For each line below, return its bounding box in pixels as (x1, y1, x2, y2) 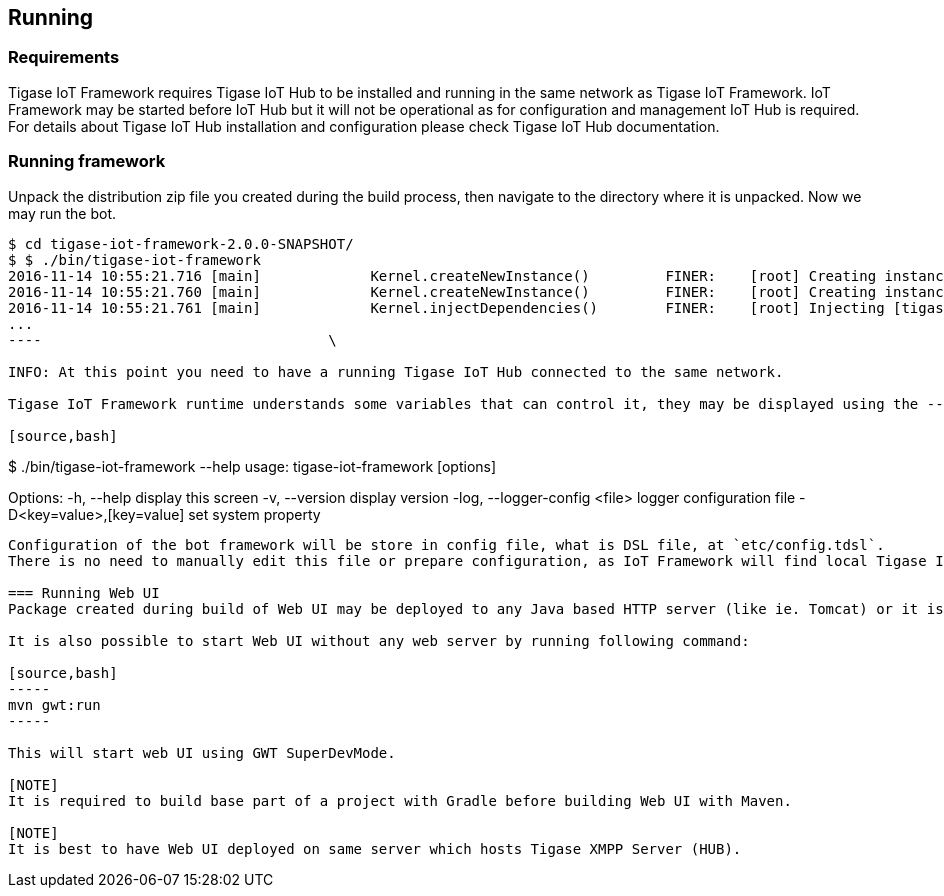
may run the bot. (8, 204, 117, 222)
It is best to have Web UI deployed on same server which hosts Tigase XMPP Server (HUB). (8, 840, 742, 857)
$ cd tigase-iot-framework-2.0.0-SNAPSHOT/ (8, 235, 354, 252)
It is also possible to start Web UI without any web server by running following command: (8, 632, 750, 649)
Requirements (8, 47, 120, 68)
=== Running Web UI (8, 584, 160, 601)
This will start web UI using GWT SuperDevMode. (8, 744, 396, 761)
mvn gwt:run (8, 696, 101, 713)
